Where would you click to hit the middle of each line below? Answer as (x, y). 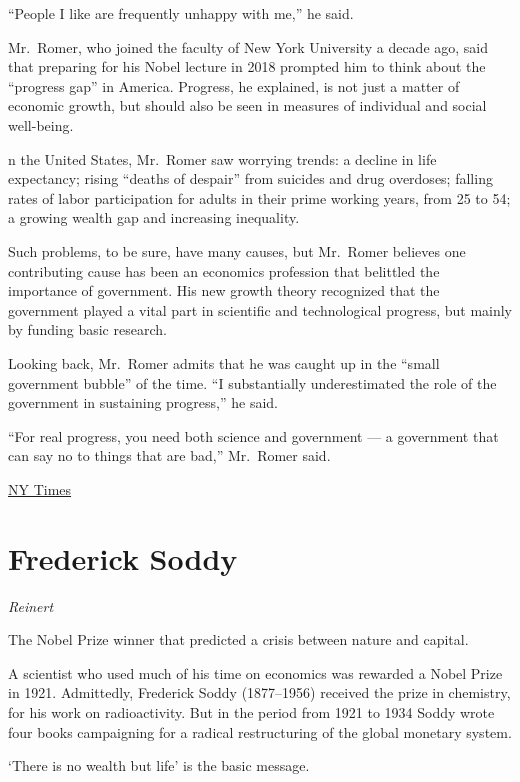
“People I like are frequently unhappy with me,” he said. (181, 13)
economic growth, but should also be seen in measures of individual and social (247, 105)
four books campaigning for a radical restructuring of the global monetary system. (260, 731)
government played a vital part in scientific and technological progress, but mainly (260, 309)
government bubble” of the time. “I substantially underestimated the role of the (252, 382)
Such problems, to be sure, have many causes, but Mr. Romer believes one (237, 250)
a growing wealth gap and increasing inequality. (154, 217)
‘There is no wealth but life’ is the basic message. (159, 765)
